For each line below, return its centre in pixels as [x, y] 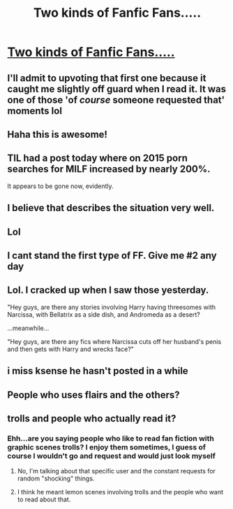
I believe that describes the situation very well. [111, 208]
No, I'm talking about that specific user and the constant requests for [116, 471]
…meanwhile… [28, 328]
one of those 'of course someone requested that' [116, 100]
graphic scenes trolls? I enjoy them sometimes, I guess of [107, 447]
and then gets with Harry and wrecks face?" [71, 349]
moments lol [35, 111]
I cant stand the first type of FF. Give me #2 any [112, 256]
